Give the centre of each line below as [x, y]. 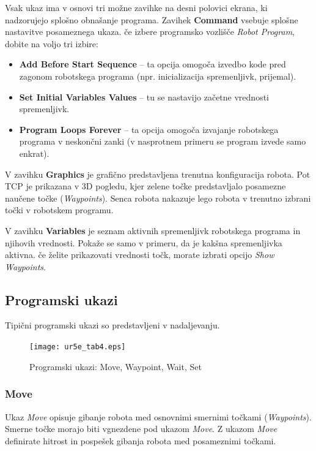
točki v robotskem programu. [59, 210]
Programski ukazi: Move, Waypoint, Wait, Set [116, 366]
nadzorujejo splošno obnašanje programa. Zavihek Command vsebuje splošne [152, 19]
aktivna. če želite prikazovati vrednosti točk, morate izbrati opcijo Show [140, 255]
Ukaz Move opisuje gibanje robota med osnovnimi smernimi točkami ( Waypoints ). [158, 416]
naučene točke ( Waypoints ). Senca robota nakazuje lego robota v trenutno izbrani [158, 198]
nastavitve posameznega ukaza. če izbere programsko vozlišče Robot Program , [150, 32]
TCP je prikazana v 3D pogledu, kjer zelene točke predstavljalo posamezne [145, 186]
